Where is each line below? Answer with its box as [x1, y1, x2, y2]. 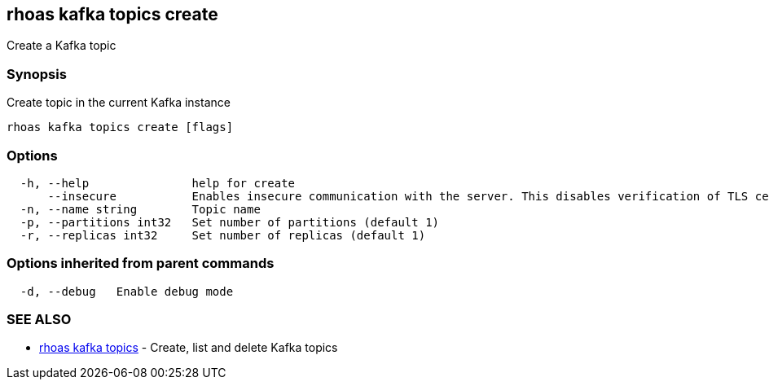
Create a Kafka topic [7, 38, 116, 53]
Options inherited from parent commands [7, 255, 275, 272]
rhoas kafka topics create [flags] [7, 121, 234, 134]
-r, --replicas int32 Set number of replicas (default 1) [20, 228, 426, 242]
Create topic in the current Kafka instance [7, 95, 231, 110]
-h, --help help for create [20, 176, 296, 190]
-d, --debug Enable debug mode [20, 284, 234, 298]
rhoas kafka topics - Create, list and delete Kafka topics [39, 340, 338, 355]
